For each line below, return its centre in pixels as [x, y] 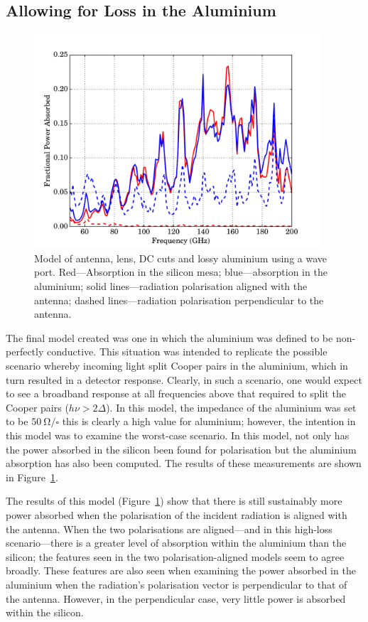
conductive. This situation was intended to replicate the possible [187, 352]
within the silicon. [45, 612]
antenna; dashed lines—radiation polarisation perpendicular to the [179, 300]
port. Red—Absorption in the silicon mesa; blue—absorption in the [181, 272]
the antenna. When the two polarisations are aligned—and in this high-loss [169, 529]
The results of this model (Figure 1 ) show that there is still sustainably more [174, 501]
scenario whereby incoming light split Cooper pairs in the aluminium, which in [177, 366]
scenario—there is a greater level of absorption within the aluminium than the [176, 543]
